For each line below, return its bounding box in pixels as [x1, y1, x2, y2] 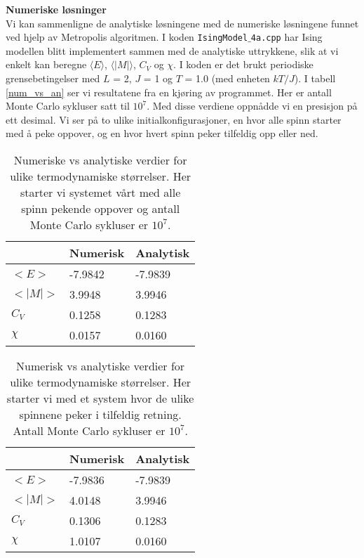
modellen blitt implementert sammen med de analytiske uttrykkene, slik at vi [6, 43, 339, 58]
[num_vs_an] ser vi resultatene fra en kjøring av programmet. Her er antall [6, 84, 332, 99]
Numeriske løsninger [6, 2, 107, 16]
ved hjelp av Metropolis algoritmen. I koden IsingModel [6, 30, 248, 44]
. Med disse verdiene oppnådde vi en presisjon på [147, 98, 358, 113]
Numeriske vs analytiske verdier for [13, 152, 187, 168]
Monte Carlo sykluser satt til [6, 98, 130, 113]
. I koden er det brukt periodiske [173, 57, 314, 72]
